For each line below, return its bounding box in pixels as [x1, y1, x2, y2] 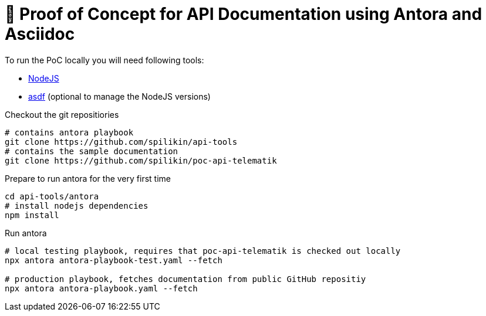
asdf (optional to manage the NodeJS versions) [28, 91, 211, 101]
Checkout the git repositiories [5, 109, 119, 120]
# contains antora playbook [5, 127, 134, 137]
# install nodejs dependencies [5, 201, 148, 210]
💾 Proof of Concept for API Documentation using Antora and [5, 4, 482, 24]
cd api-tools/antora [5, 191, 99, 201]
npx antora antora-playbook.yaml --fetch [5, 283, 198, 293]
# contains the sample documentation [5, 146, 178, 156]
